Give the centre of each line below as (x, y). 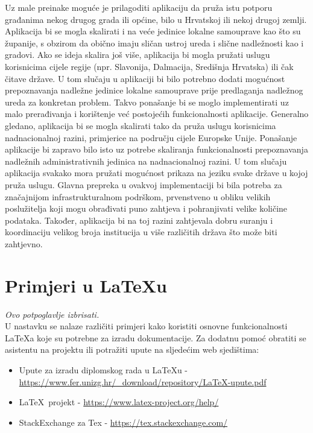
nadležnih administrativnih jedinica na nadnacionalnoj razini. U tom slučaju (146, 161)
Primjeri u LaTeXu (86, 285)
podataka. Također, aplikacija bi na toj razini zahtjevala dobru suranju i (139, 220)
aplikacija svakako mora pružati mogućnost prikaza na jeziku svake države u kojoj (156, 173)
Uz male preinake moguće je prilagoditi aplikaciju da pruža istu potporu (139, 7)
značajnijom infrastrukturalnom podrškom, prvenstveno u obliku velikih (138, 196)
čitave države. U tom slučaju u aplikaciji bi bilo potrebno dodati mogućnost (145, 78)
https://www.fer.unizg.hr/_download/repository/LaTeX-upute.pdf (143, 381)
